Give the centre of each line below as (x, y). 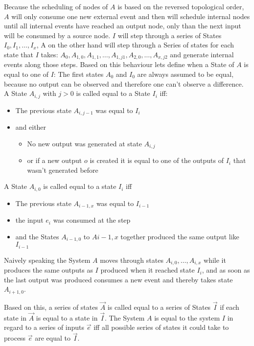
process (15, 338)
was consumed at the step (92, 220)
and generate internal (202, 54)
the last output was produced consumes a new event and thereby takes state (118, 279)
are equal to (53, 338)
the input (29, 220)
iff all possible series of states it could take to (161, 327)
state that (19, 54)
